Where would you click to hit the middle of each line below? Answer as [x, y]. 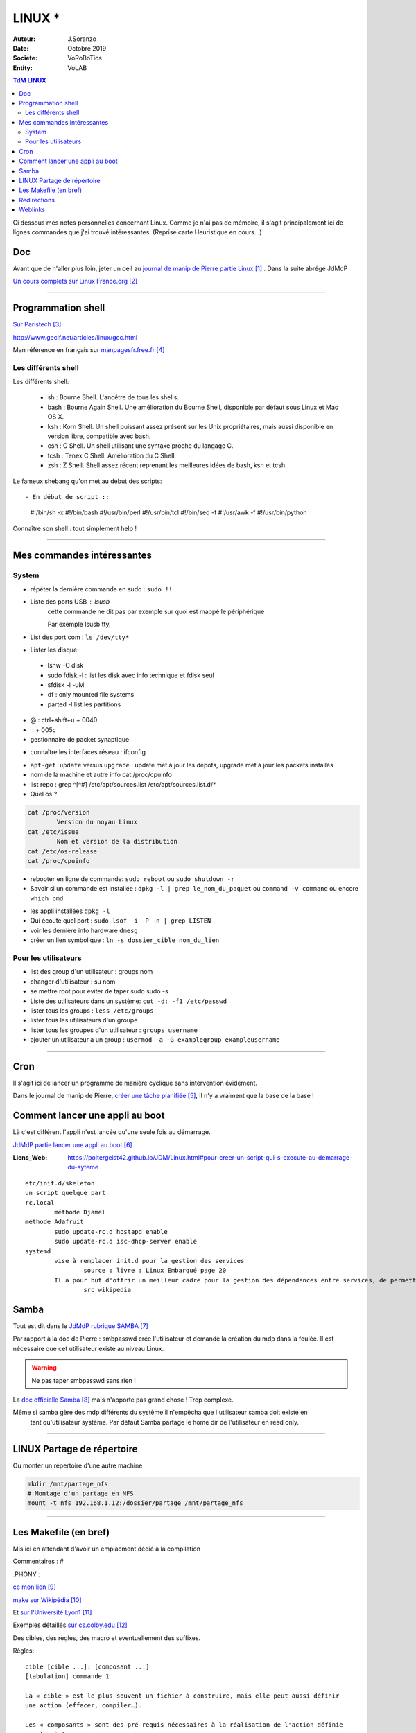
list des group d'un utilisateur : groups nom [92, 972]
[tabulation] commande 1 [67, 1676]
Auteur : [24, 39]
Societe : [25, 58]
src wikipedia [107, 1290]
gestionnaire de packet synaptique [80, 740]
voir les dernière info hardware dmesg [84, 930]
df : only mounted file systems [91, 695]
